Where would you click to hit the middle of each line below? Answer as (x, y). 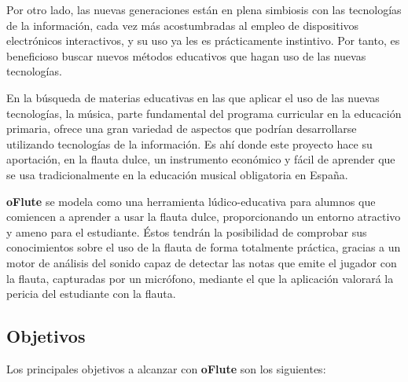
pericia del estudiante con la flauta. (91, 294)
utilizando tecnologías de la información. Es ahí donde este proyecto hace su (189, 143)
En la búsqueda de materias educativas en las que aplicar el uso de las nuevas (193, 97)
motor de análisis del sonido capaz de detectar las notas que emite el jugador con (202, 262)
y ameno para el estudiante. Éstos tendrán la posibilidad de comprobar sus (187, 231)
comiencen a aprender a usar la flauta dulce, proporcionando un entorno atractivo (204, 217)
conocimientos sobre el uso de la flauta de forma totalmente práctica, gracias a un (204, 247)
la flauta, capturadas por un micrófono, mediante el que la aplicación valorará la (200, 278)
